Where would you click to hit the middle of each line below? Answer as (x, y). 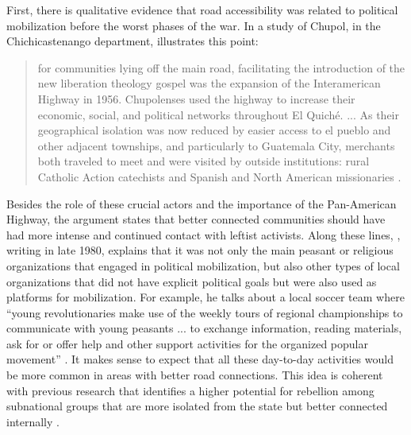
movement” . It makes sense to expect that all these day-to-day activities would (200, 359)
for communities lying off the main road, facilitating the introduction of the (221, 67)
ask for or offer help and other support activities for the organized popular (187, 343)
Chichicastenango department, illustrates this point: (133, 41)
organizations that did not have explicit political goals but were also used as (192, 281)
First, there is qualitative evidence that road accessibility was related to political (202, 10)
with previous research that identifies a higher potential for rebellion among (190, 390)
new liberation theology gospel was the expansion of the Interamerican (209, 83)
